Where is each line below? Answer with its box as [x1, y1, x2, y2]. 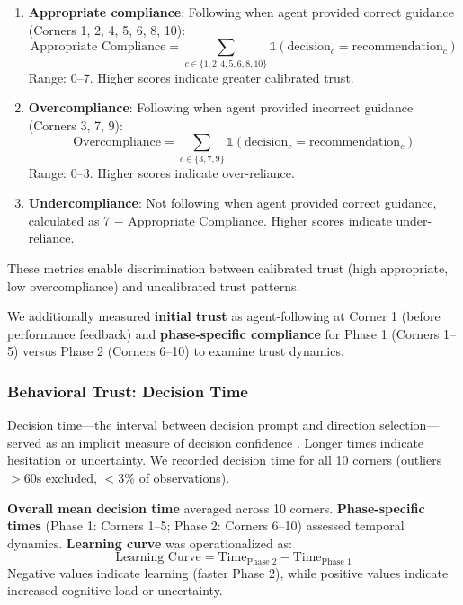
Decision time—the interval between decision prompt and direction [7, 415, 376, 434]
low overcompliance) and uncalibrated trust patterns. [7, 276, 300, 295]
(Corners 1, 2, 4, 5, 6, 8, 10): [28, 20, 186, 39]
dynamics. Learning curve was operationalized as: [7, 533, 292, 552]
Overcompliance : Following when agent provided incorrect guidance [28, 98, 414, 117]
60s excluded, [23, 467, 98, 486]
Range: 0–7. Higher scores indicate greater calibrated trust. [28, 67, 354, 86]
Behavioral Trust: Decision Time [7, 379, 248, 402]
